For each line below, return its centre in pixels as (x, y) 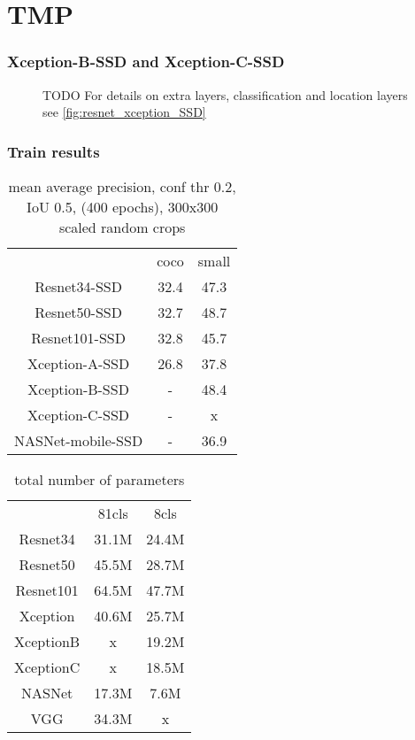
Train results (54, 151)
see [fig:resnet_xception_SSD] (124, 112)
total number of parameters (100, 479)
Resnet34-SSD (78, 286)
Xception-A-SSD (78, 363)
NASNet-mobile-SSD (79, 440)
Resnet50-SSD (78, 312)
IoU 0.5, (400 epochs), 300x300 (123, 207)
